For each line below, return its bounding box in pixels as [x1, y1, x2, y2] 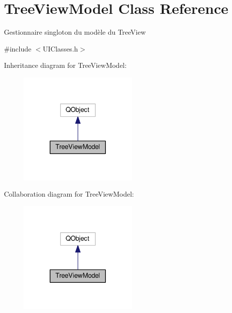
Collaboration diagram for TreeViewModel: [4, 189, 134, 199]
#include [4, 43, 32, 53]
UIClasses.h [43, 43, 78, 53]
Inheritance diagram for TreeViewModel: [4, 60, 127, 70]
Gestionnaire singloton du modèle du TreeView [4, 27, 146, 37]
